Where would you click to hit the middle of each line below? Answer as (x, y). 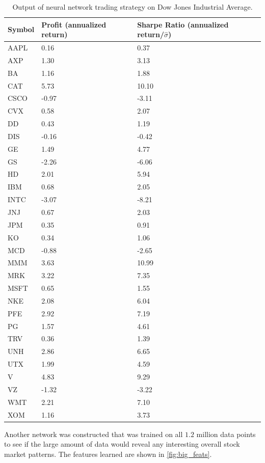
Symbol (21, 29)
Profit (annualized (74, 24)
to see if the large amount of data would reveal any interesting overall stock (122, 444)
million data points (226, 434)
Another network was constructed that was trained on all (94, 434)
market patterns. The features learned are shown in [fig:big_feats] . (108, 454)
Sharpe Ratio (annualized (183, 24)
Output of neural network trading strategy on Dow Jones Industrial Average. (132, 7)
